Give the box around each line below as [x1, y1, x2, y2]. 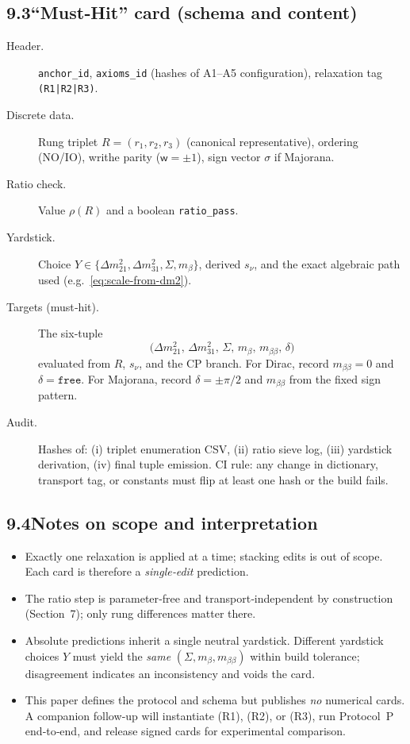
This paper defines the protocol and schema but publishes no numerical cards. [25, 692, 405, 708]
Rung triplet [38, 133, 98, 149]
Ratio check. [6, 175, 67, 191]
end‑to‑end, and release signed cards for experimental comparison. [25, 723, 346, 739]
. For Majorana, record [81, 370, 192, 387]
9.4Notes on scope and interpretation [6, 510, 318, 534]
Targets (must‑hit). [6, 298, 99, 314]
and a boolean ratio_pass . [105, 202, 239, 218]
